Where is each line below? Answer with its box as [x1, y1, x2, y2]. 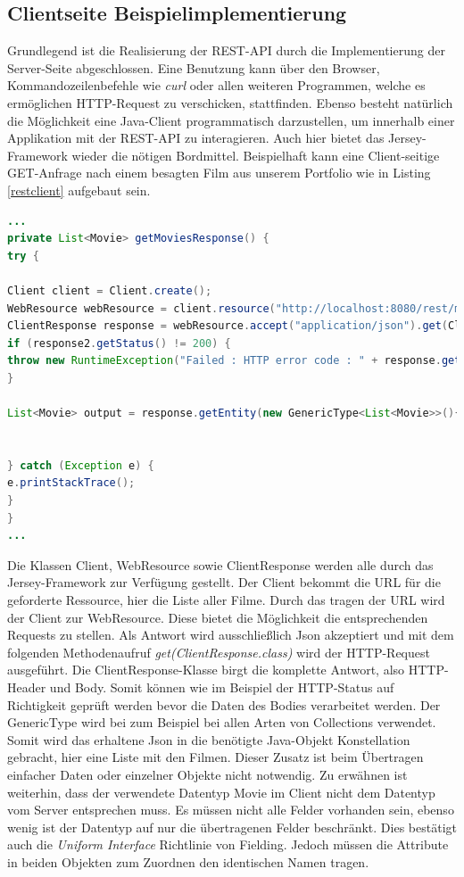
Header [7, 677, 46, 696]
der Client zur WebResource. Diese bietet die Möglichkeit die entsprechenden [7, 608, 428, 626]
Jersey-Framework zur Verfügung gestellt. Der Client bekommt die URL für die [7, 573, 441, 592]
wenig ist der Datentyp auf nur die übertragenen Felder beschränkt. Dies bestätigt [7, 817, 457, 836]
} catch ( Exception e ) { [7, 459, 154, 472]
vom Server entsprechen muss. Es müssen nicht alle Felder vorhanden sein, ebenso [7, 800, 454, 819]
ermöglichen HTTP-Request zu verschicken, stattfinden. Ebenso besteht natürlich [7, 93, 453, 112]
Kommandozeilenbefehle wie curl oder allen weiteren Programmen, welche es [7, 76, 426, 95]
